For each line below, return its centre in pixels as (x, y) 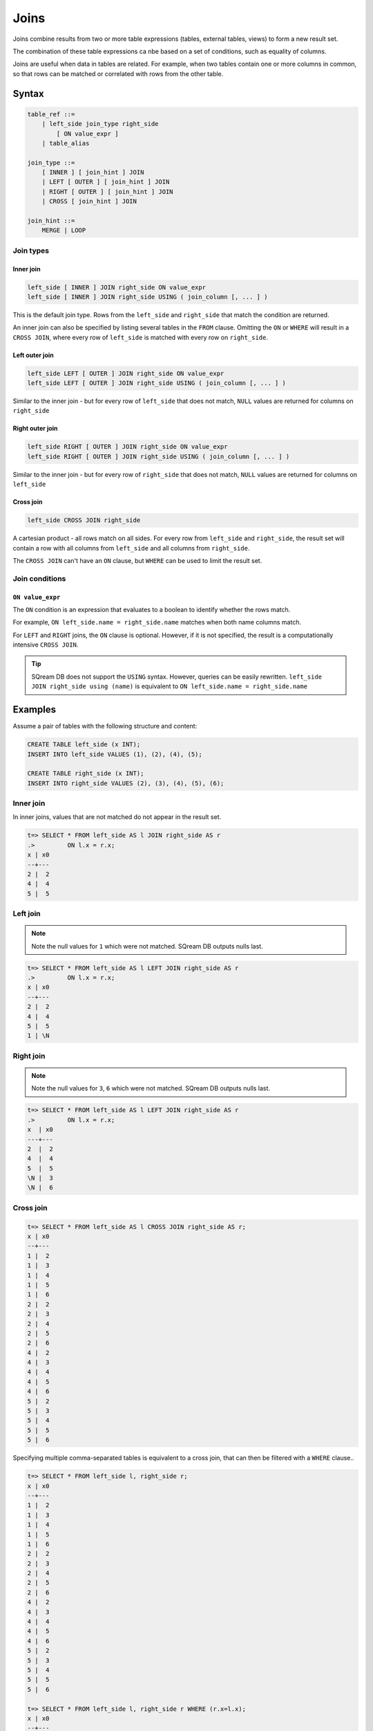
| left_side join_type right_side (100, 124)
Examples (35, 710)
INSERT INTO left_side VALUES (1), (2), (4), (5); (115, 754)
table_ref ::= (51, 114)
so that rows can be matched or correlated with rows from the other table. (118, 73)
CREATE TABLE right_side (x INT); (86, 773)
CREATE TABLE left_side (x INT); (84, 745)
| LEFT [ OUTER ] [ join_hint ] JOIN (106, 182)
